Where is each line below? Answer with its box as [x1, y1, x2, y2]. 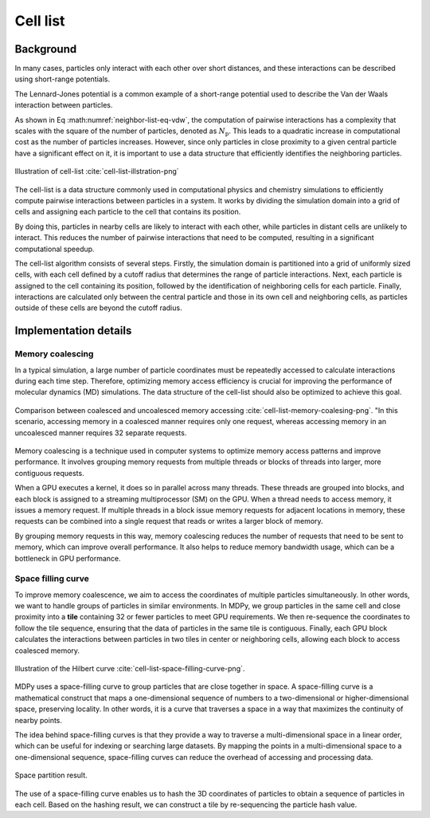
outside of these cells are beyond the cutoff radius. [14, 303, 182, 313]
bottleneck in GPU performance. [14, 553, 121, 563]
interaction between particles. [14, 100, 113, 110]
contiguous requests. [14, 468, 84, 478]
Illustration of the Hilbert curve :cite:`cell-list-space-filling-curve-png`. [14, 663, 245, 673]
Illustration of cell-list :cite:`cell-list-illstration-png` [14, 167, 179, 176]
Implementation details [14, 324, 132, 338]
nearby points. [14, 715, 63, 725]
